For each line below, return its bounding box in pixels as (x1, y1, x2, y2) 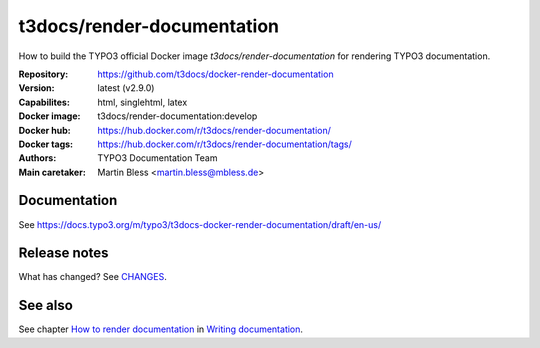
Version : (18, 82, 55, 94)
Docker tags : (18, 138, 74, 150)
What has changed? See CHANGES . (18, 271, 167, 283)
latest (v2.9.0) (97, 82, 155, 94)
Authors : (18, 152, 57, 164)
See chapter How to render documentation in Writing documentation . (18, 323, 304, 335)
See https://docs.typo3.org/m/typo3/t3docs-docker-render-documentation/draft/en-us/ (18, 218, 382, 230)
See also (18, 297, 74, 314)
